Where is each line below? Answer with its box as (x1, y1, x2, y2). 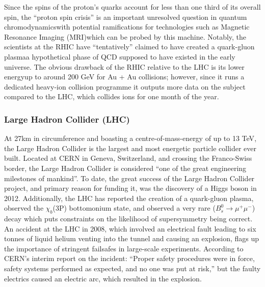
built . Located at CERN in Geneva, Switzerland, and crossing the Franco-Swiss (4, 153, 252, 163)
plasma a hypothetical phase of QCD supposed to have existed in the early (4, 51, 235, 62)
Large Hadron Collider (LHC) (4, 112, 130, 125)
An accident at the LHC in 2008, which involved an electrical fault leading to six (4, 223, 256, 234)
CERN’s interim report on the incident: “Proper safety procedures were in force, (4, 253, 255, 264)
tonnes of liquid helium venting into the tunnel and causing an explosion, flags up (4, 233, 259, 244)
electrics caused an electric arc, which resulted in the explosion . (4, 273, 202, 283)
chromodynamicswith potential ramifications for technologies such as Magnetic (4, 21, 250, 32)
